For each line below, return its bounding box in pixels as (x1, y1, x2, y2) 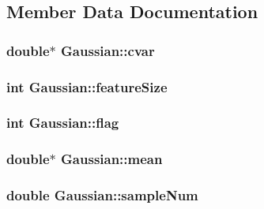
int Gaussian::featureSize (6, 77, 168, 96)
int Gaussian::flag (6, 113, 119, 132)
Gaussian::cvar (61, 40, 155, 60)
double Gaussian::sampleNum (6, 185, 198, 205)
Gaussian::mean (61, 149, 163, 169)
